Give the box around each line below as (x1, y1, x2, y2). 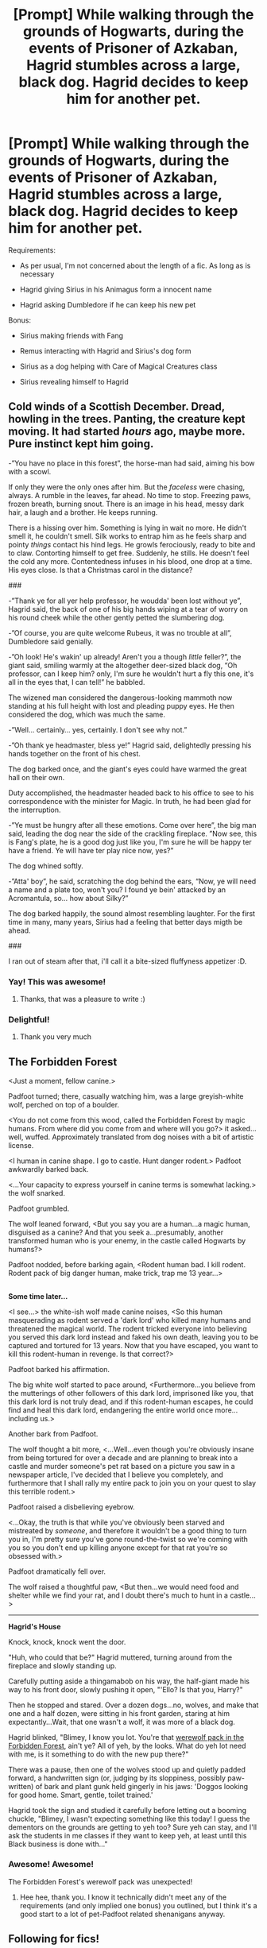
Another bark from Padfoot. (8, 1428, 99, 1439)
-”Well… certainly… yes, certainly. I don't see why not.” (8, 725, 188, 734)
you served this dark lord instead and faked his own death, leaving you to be (8, 1332, 259, 1342)
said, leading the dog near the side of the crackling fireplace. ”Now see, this (8, 829, 257, 838)
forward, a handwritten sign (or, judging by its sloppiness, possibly (8, 1773, 226, 1783)
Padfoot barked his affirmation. (8, 1364, 110, 1374)
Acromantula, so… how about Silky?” (8, 893, 129, 902)
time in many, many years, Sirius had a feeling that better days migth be (8, 917, 243, 926)
